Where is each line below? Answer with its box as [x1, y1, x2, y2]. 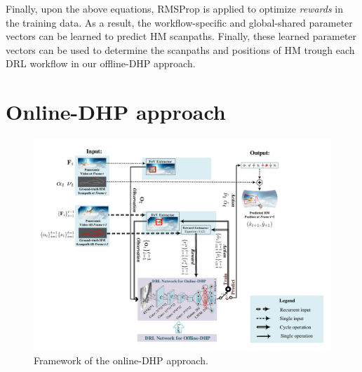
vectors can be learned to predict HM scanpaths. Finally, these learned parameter [6, 29, 357, 43]
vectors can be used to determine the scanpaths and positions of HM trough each [6, 42, 355, 57]
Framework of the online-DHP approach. [34, 352, 208, 367]
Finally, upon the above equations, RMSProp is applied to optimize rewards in [6, 1, 344, 15]
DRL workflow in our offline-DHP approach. [6, 56, 196, 71]
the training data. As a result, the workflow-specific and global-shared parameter [6, 15, 353, 29]
